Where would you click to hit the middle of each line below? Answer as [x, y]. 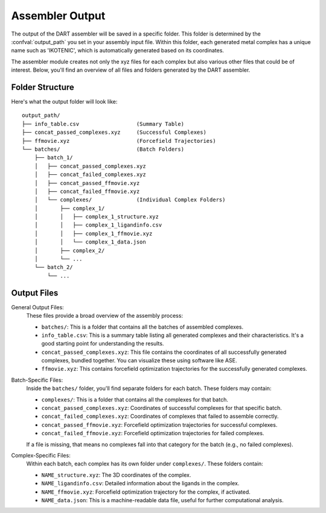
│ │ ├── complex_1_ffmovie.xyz [93, 233]
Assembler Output [58, 16]
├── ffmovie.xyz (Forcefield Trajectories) [119, 141]
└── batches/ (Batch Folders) [103, 149]
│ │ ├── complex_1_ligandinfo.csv [98, 225]
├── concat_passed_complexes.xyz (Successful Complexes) [114, 132]
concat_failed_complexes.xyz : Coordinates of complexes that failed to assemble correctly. [160, 417]
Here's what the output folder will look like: [64, 102]
